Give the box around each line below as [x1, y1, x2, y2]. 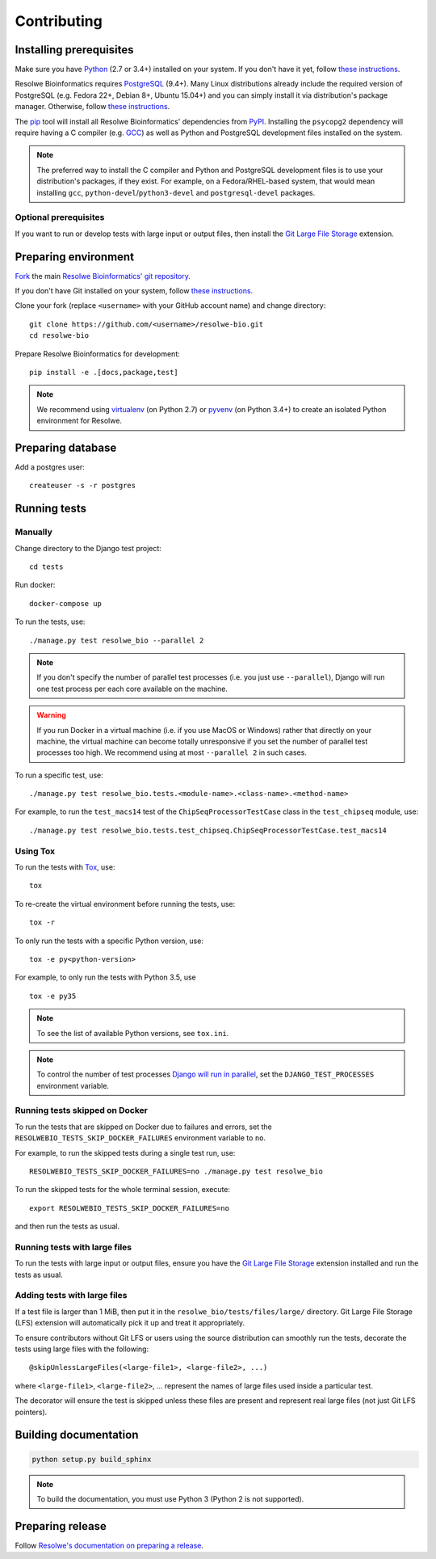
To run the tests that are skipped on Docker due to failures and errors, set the [15, 1122, 272, 1131]
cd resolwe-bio [29, 331, 90, 340]
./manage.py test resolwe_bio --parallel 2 [29, 635, 204, 645]
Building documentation [15, 1428, 139, 1442]
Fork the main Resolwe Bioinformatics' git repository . [15, 271, 191, 280]
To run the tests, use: [15, 617, 86, 626]
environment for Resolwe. [36, 416, 123, 426]
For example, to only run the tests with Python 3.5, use [15, 972, 197, 982]
